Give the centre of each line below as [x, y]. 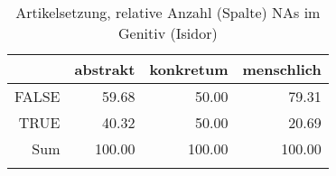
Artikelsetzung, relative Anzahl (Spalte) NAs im [168, 12]
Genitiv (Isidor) [168, 33]
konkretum [189, 69]
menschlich [282, 69]
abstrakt [105, 69]
